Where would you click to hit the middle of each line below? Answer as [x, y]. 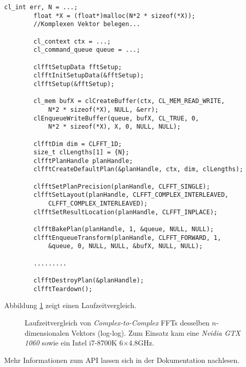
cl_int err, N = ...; [41, 7]
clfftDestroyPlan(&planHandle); [89, 280]
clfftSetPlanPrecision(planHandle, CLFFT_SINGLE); [122, 186]
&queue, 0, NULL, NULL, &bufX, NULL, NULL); [125, 246]
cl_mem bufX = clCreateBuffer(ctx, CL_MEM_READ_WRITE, [129, 101]
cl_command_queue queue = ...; [87, 50]
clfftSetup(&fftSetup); [74, 84]
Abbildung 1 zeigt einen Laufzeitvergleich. [70, 305]
